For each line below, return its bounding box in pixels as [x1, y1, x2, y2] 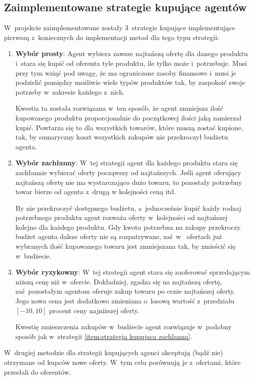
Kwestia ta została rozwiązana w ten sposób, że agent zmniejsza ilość [15, 103, 224, 113]
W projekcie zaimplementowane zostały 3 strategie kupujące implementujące [4, 22, 235, 33]
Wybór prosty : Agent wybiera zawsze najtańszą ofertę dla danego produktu [15, 48, 248, 59]
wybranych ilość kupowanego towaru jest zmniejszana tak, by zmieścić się [15, 241, 236, 251]
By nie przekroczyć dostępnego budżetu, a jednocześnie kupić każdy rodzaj [15, 202, 241, 213]
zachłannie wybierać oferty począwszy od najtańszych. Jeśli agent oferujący [15, 167, 241, 177]
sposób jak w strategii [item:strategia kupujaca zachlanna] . [15, 331, 192, 341]
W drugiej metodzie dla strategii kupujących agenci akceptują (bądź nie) [4, 347, 223, 358]
